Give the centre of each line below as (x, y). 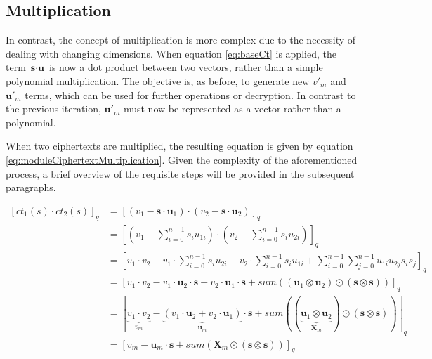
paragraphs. (31, 187)
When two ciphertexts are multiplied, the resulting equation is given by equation (179, 146)
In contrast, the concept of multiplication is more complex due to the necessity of (181, 40)
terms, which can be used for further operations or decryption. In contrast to (190, 94)
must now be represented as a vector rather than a (232, 109)
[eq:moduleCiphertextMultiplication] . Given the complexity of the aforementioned (182, 159)
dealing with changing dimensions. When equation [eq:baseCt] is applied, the (171, 53)
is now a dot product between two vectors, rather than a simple (186, 67)
